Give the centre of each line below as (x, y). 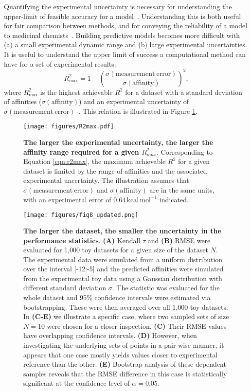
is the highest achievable (76, 92)
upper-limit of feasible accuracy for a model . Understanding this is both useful (123, 16)
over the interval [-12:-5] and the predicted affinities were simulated (124, 269)
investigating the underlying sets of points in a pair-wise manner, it (124, 345)
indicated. (174, 199)
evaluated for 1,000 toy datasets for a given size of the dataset (116, 250)
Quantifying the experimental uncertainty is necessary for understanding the (118, 6)
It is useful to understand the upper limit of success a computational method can (125, 54)
